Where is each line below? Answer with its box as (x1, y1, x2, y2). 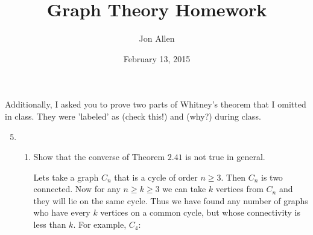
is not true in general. (185, 150, 265, 163)
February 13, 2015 (123, 52, 191, 65)
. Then (221, 170, 246, 183)
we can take (162, 182, 206, 195)
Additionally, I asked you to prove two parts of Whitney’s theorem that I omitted (5, 98, 306, 111)
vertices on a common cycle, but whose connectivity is (100, 206, 300, 219)
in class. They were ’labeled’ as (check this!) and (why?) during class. (5, 109, 261, 122)
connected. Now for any (33, 182, 121, 195)
